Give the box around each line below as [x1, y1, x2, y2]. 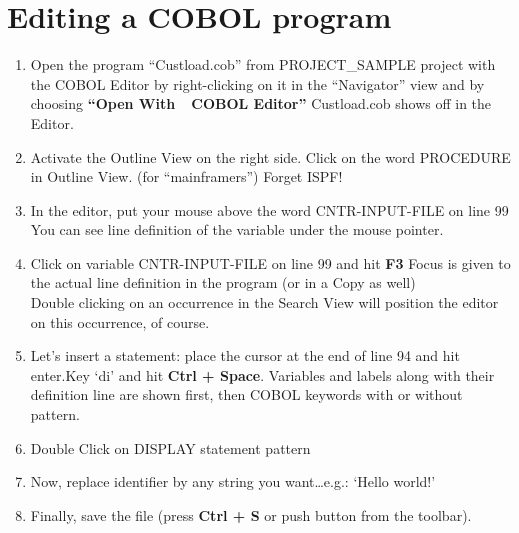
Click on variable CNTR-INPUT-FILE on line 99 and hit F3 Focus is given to [30, 252, 511, 273]
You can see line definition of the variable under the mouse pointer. [30, 219, 444, 240]
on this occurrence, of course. [30, 311, 210, 332]
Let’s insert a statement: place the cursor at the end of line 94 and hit [30, 345, 460, 366]
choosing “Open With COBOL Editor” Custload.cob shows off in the [30, 93, 492, 114]
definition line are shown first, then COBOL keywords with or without [30, 384, 463, 405]
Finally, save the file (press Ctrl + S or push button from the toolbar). [30, 504, 472, 525]
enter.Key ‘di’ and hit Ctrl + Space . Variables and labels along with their [30, 364, 495, 385]
